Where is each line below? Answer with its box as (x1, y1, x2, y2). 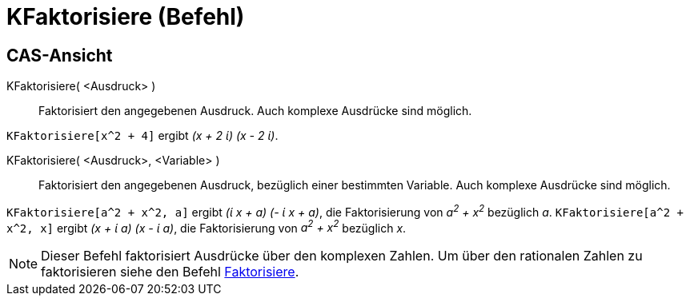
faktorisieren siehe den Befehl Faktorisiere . (41, 264, 299, 280)
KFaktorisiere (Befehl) (6, 3, 245, 30)
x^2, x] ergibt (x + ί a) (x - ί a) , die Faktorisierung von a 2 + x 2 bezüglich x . (6, 218, 407, 235)
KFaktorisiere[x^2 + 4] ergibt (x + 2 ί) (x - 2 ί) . (6, 129, 279, 143)
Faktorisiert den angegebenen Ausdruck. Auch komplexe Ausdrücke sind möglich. (38, 104, 472, 118)
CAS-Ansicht (6, 45, 113, 66)
